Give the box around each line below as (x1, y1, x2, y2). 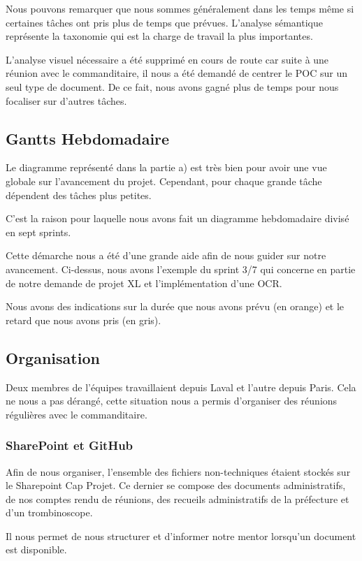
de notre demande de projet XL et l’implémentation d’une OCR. (6, 275, 282, 290)
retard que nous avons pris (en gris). (6, 312, 161, 327)
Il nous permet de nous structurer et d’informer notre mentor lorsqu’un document (6, 528, 356, 543)
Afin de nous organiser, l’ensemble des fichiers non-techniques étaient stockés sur (6, 464, 351, 479)
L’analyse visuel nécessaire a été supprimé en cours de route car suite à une (6, 52, 329, 66)
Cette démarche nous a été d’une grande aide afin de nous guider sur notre (6, 248, 326, 263)
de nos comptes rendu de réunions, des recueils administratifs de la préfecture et (6, 491, 349, 506)
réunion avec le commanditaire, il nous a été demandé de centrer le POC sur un (6, 66, 347, 80)
